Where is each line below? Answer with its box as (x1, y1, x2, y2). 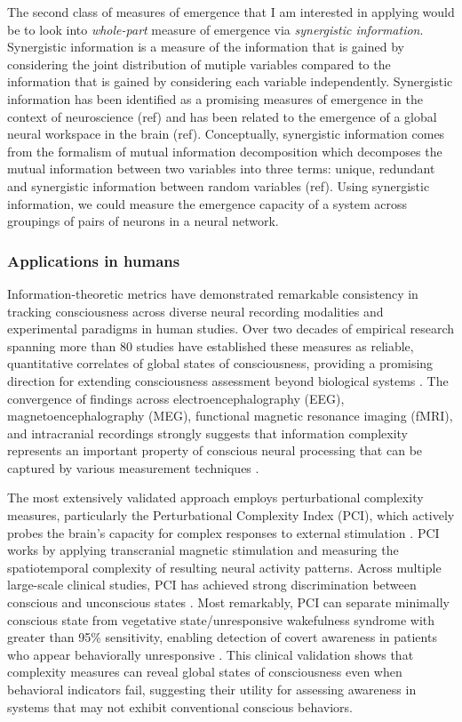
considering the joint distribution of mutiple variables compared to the (7, 54, 391, 73)
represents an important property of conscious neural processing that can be (7, 441, 423, 460)
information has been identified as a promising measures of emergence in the (7, 89, 423, 108)
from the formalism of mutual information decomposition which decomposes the (7, 141, 442, 160)
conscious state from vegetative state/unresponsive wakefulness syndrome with (7, 610, 435, 629)
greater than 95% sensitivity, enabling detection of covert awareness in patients (7, 628, 437, 646)
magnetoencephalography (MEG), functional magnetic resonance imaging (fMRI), (7, 406, 453, 425)
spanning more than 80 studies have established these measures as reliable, (7, 336, 414, 355)
